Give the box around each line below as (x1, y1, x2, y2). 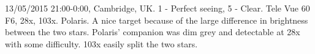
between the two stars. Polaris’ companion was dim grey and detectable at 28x (5, 25, 300, 38)
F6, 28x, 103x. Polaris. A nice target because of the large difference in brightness (5, 13, 308, 26)
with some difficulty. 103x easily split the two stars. (5, 37, 198, 50)
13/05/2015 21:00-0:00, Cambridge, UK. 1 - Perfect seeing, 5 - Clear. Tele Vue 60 (5, 2, 310, 14)
